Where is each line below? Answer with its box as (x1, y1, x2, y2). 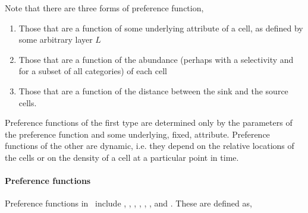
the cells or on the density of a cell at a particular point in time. (5, 151, 239, 163)
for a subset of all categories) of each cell (18, 65, 167, 77)
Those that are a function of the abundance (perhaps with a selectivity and (18, 53, 294, 65)
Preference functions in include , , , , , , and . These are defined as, (5, 197, 252, 209)
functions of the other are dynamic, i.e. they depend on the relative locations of (5, 139, 294, 152)
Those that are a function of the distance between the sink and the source (18, 84, 288, 97)
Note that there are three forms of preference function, (5, 2, 204, 14)
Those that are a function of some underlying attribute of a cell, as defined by (18, 21, 303, 34)
